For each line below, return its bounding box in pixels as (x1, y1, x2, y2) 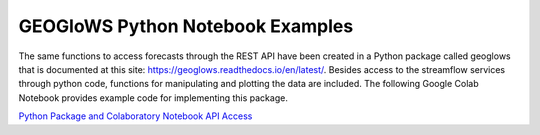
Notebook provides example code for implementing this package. (18, 91, 289, 104)
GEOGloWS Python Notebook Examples (18, 15, 354, 37)
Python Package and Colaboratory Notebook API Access (18, 110, 253, 122)
